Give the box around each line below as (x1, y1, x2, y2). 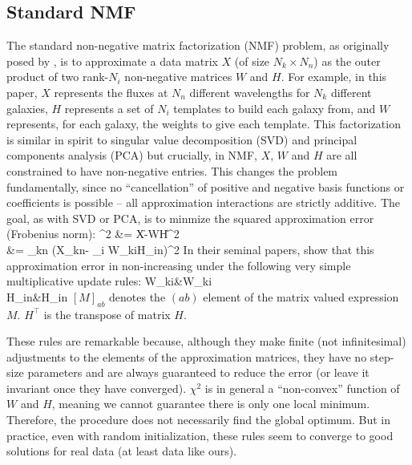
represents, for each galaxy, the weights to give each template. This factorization (6, 115, 401, 132)
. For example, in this (281, 68, 387, 85)
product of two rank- (6, 68, 109, 85)
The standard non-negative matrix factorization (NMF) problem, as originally (6, 37, 390, 54)
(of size (234, 52, 270, 69)
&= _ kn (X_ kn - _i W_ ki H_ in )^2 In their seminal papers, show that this (6, 241, 374, 257)
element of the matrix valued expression (203, 288, 399, 305)
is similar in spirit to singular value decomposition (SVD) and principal (6, 131, 357, 148)
